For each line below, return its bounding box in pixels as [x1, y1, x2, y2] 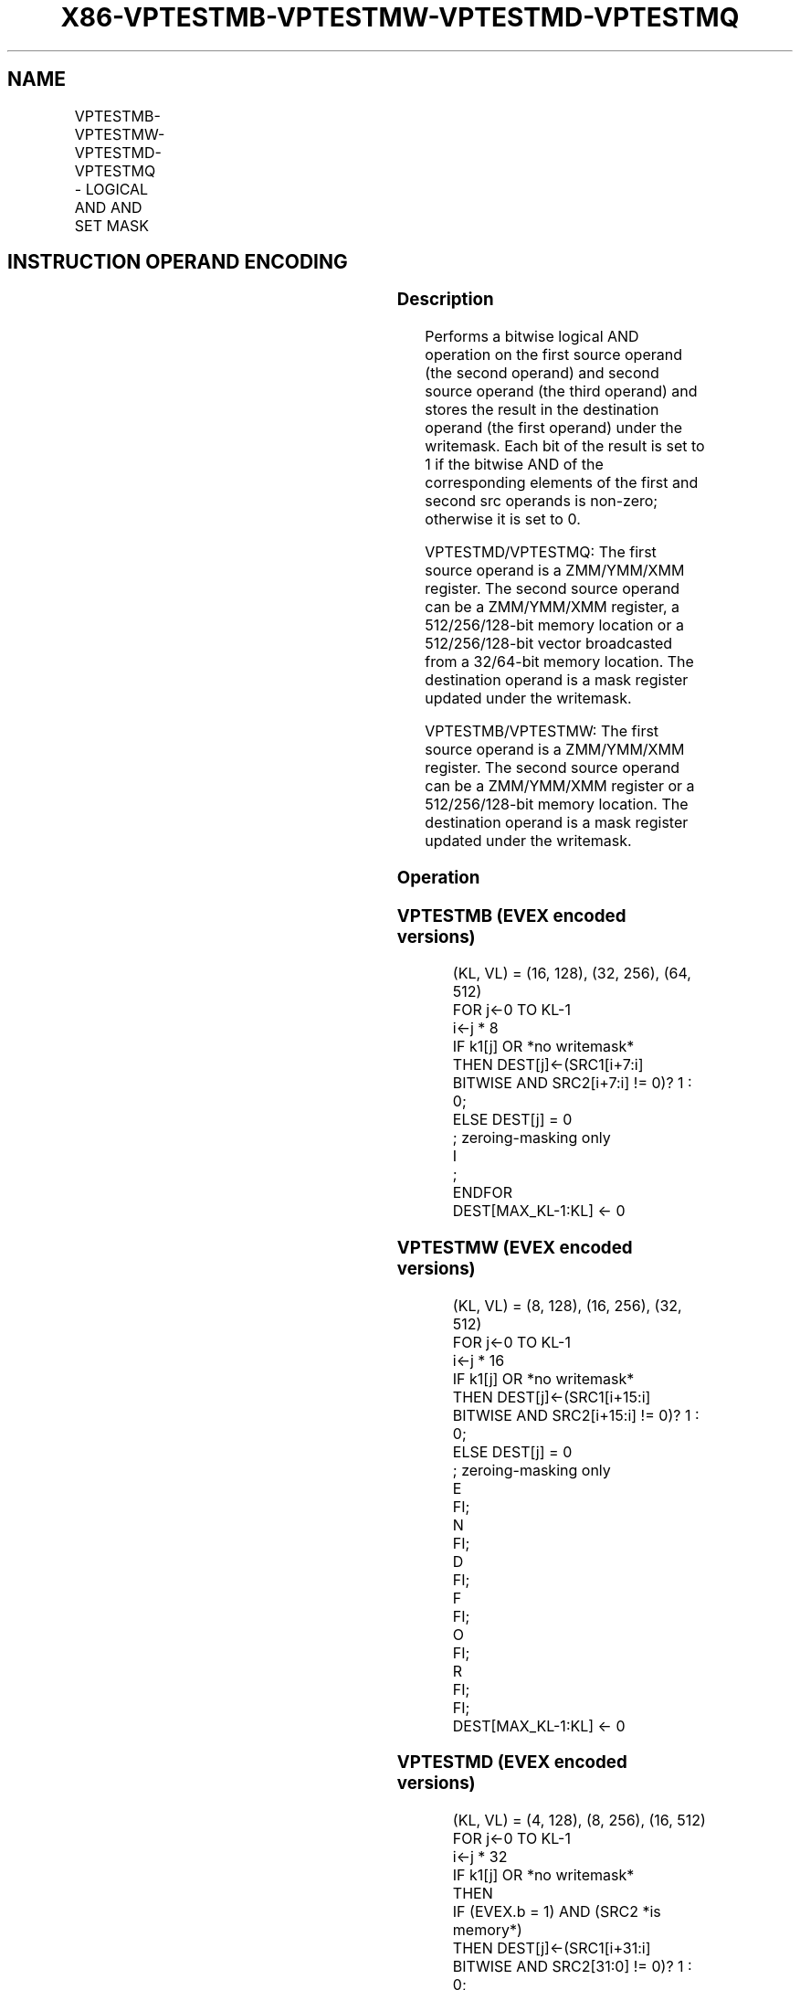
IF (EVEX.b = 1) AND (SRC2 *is [452, 1902, 661, 1921]
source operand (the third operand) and [425, 382, 698, 401]
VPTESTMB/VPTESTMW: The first [425, 722, 659, 741]
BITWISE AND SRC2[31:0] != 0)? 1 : [452, 1957, 692, 1976]
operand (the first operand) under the [425, 418, 683, 438]
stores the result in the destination [425, 400, 659, 419]
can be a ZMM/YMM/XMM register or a [425, 777, 695, 796]
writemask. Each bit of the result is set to [425, 437, 705, 456]
